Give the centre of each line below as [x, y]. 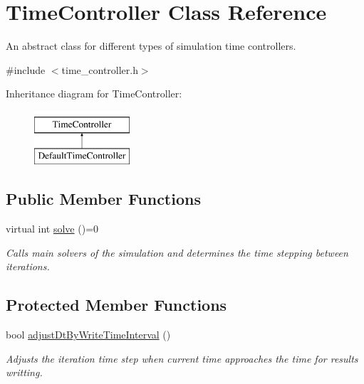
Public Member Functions [103, 199]
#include [26, 69]
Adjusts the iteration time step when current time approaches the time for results [182, 358]
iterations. [28, 266]
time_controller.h [100, 69]
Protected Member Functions [116, 305]
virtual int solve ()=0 [52, 229]
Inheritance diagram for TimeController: [94, 94]
